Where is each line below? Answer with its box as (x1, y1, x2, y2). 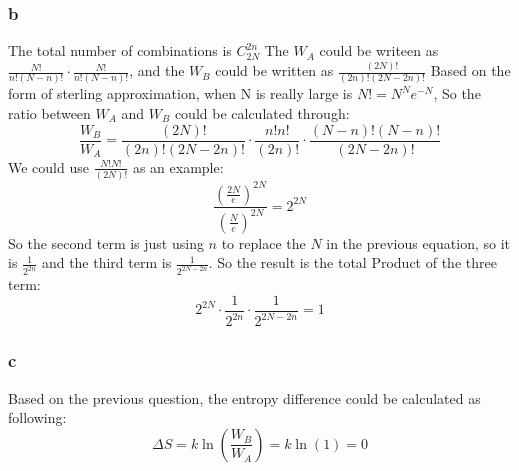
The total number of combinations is (8, 40, 232, 61)
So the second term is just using (8, 232, 204, 253)
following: (8, 407, 67, 428)
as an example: (132, 156, 224, 177)
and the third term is (41, 252, 172, 273)
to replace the (221, 232, 306, 253)
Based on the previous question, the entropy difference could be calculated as (8, 387, 481, 408)
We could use (8, 156, 89, 177)
